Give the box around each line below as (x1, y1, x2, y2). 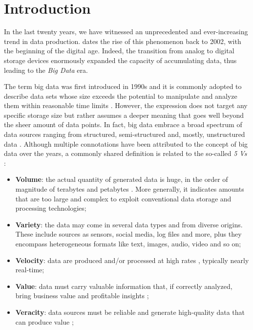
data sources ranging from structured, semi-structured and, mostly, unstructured (4, 129, 245, 139)
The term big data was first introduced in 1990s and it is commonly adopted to (4, 81, 242, 91)
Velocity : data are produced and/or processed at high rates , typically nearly (15, 255, 249, 265)
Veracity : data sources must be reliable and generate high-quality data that (15, 307, 245, 317)
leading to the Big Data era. (4, 65, 88, 75)
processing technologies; (15, 203, 86, 213)
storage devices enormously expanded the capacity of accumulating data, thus (4, 55, 237, 65)
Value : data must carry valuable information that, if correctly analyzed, (15, 281, 232, 291)
